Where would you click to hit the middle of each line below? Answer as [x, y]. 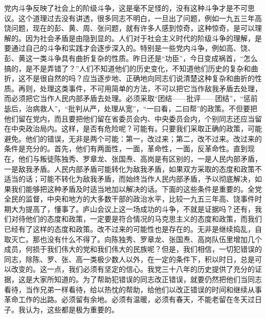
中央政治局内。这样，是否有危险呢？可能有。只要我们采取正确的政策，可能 [136, 128]
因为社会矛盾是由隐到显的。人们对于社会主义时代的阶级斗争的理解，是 [143, 38]
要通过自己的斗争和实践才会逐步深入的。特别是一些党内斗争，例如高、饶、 [129, 48]
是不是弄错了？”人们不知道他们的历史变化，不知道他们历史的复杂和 [138, 68]
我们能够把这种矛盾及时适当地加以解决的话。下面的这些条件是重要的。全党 [136, 188]
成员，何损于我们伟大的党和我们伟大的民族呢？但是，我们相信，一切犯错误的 [133, 249]
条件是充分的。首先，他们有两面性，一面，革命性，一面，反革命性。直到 [126, 148]
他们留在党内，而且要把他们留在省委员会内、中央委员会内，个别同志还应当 [129, 118]
